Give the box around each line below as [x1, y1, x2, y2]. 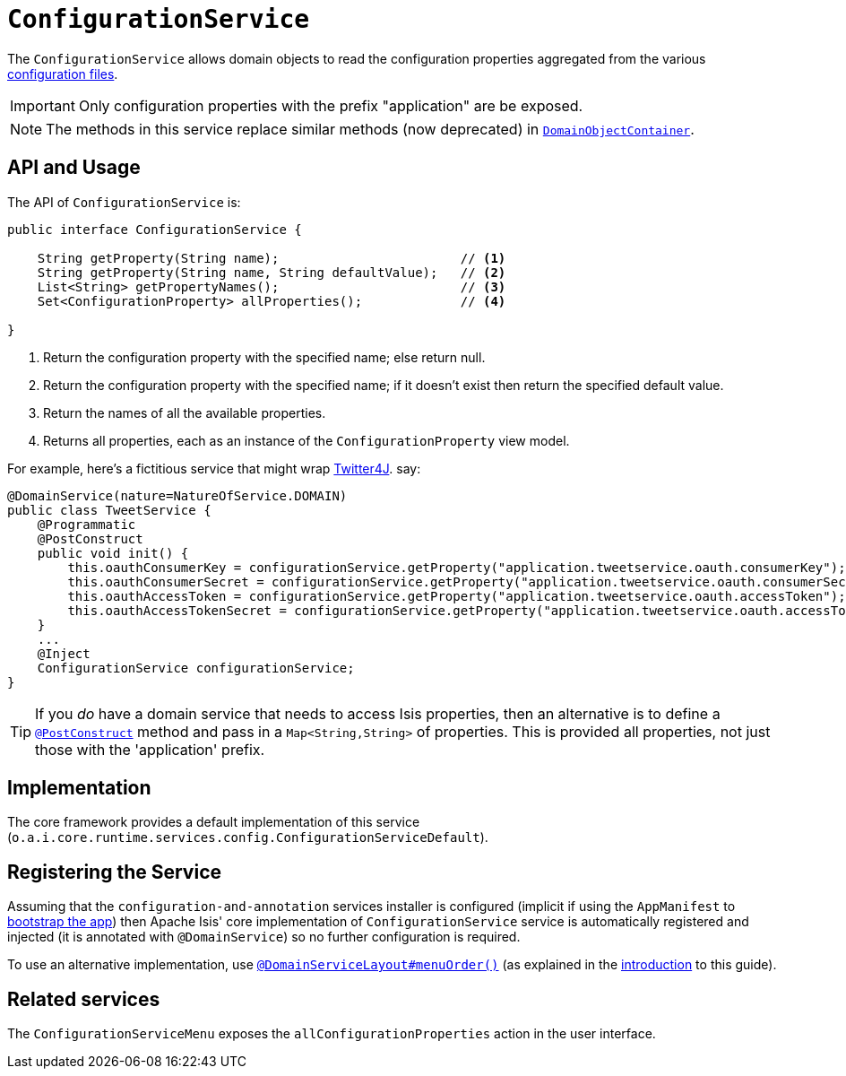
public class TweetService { [7, 502, 211, 517]
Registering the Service [7, 860, 221, 883]
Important [10, 96, 75, 115]
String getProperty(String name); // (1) [37, 250, 506, 265]
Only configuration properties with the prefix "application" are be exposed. [78, 96, 583, 115]
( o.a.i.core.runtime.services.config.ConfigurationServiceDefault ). [7, 829, 488, 846]
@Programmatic [37, 516, 136, 532]
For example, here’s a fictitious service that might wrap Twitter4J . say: [7, 460, 421, 476]
